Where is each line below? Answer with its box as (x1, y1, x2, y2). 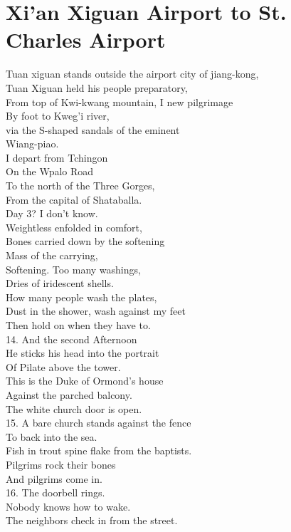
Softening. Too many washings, (6, 261, 141, 276)
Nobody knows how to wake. (6, 499, 131, 513)
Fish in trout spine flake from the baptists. (6, 443, 192, 458)
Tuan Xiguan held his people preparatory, (6, 80, 188, 95)
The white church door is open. (6, 401, 142, 416)
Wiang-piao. (6, 136, 59, 151)
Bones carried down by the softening (6, 234, 165, 249)
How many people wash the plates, (6, 289, 157, 304)
